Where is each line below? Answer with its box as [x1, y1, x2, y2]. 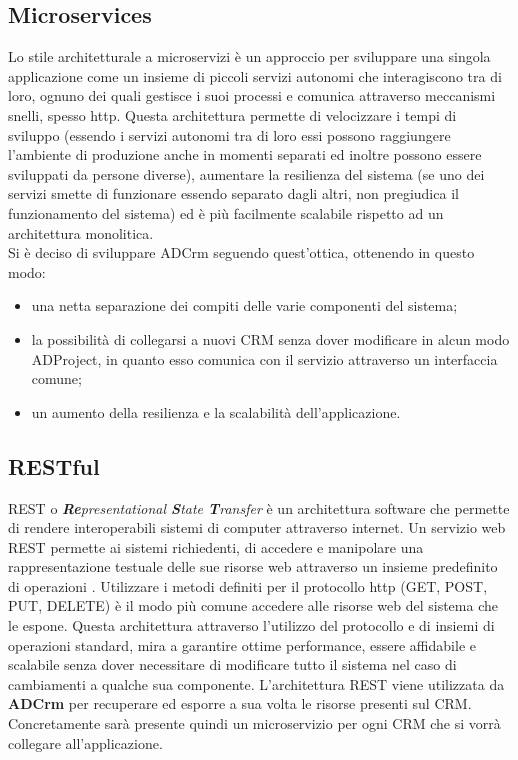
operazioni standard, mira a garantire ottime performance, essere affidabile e [8, 634, 476, 655]
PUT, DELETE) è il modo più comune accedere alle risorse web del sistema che [8, 595, 498, 616]
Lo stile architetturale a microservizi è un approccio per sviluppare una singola [8, 46, 491, 67]
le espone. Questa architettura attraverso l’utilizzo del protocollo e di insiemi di [8, 615, 495, 636]
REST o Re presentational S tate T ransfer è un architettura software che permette [8, 497, 510, 518]
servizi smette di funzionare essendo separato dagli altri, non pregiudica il [8, 183, 459, 204]
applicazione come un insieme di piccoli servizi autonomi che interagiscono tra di [8, 65, 502, 86]
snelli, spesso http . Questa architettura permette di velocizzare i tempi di [8, 104, 457, 125]
